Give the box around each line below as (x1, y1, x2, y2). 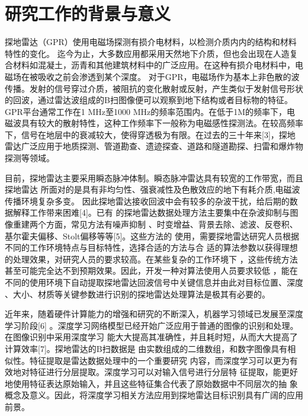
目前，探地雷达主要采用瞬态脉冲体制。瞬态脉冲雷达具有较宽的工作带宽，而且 (5, 171, 303, 184)
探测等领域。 (5, 152, 54, 164)
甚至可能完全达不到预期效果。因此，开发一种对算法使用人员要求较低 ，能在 (5, 264, 298, 277)
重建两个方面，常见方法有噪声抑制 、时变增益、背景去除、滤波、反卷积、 (12, 218, 298, 231)
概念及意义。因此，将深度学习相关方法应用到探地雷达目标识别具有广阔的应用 (5, 389, 303, 401)
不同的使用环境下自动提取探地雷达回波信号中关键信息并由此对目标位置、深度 (5, 276, 303, 288)
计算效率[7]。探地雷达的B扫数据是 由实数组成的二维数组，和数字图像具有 (5, 342, 288, 354)
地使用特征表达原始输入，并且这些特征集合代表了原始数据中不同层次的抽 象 (5, 377, 298, 389)
